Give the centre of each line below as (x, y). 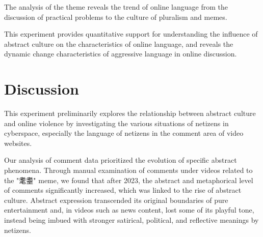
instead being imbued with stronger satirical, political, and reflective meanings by (131, 220)
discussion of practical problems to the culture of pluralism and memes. (116, 17)
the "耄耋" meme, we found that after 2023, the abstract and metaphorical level (129, 180)
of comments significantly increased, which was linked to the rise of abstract (123, 190)
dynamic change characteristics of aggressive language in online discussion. (121, 54)
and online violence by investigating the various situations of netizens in (116, 123)
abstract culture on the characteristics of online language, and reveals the (119, 43)
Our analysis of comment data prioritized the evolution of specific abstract (121, 160)
